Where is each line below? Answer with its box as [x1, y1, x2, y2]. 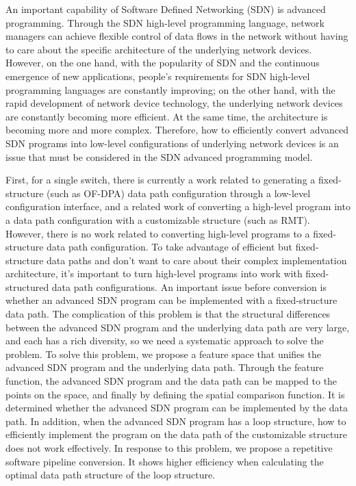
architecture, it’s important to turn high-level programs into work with [5, 266, 303, 281]
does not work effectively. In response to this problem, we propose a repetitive [5, 441, 333, 455]
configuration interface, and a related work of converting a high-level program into [5, 199, 351, 214]
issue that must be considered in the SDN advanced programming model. [5, 149, 313, 164]
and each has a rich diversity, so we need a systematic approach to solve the [5, 333, 324, 348]
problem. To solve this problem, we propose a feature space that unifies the [5, 346, 321, 361]
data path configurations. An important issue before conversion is [51, 279, 327, 294]
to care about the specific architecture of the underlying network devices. [5, 42, 312, 56]
